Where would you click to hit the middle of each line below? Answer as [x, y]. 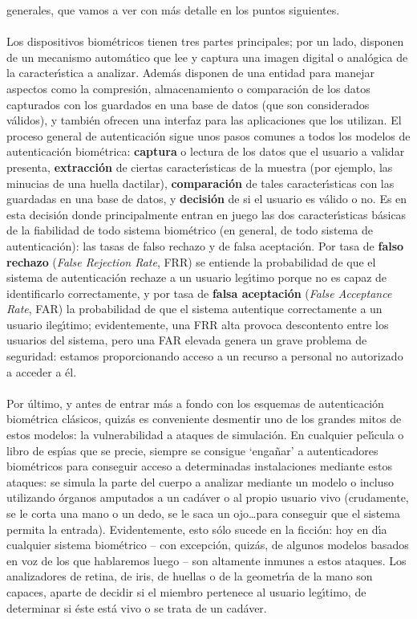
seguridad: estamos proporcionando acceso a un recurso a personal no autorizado [205, 356]
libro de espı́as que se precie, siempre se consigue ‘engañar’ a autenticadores [192, 450]
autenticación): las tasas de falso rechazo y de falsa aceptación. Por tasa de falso [205, 245]
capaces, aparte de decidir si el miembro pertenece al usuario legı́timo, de [186, 591]
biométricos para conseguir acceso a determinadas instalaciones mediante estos [199, 466]
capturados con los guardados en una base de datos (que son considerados [188, 104]
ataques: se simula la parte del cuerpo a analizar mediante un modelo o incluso [200, 481]
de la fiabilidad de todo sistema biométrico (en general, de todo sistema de [190, 230]
